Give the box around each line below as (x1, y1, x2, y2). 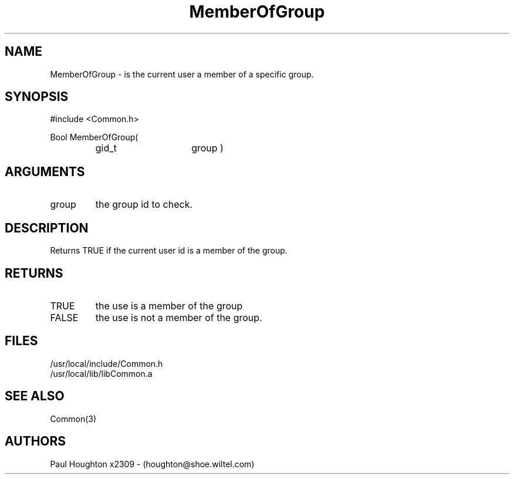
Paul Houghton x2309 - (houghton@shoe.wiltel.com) (50, 458, 255, 469)
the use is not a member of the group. (95, 311, 262, 323)
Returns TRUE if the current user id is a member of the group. (50, 245, 288, 256)
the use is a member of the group (95, 299, 243, 312)
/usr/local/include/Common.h (50, 358, 163, 369)
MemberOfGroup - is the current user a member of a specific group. (50, 69, 314, 79)
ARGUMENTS (5, 164, 85, 179)
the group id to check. (95, 198, 193, 211)
